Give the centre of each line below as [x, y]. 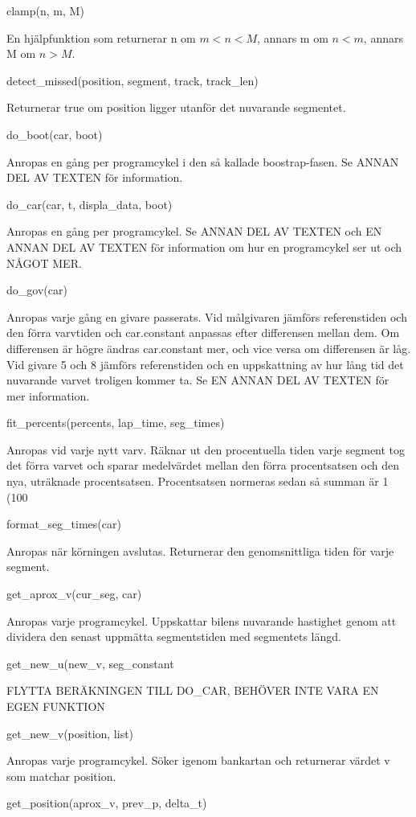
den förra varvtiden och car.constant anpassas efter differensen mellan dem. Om [203, 333]
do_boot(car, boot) [55, 134]
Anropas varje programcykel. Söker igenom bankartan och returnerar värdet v [198, 760]
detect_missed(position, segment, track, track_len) [133, 80]
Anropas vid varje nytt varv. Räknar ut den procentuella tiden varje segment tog [206, 449]
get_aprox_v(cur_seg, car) [74, 594]
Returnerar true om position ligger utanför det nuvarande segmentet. [176, 107]
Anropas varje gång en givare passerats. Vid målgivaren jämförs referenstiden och [207, 316]
